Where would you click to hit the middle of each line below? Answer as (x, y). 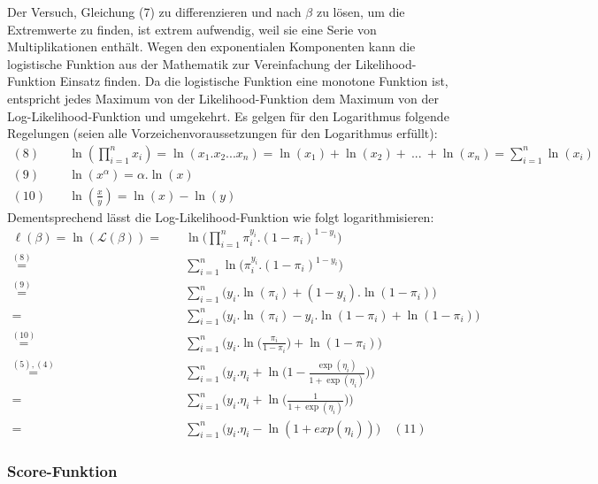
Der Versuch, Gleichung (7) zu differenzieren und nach (154, 12)
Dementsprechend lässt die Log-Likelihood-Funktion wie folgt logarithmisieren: (221, 216)
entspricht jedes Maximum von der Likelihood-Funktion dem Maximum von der (223, 98)
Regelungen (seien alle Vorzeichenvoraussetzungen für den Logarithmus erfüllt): (222, 133)
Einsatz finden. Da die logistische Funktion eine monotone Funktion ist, (254, 81)
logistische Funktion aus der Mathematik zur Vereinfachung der (180, 63)
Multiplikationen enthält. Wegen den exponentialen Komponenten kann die (211, 46)
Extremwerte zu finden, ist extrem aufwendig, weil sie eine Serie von (192, 29)
